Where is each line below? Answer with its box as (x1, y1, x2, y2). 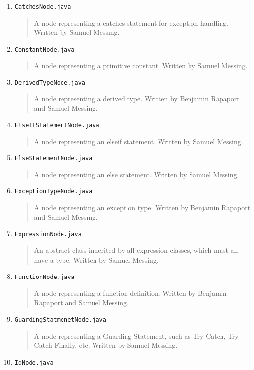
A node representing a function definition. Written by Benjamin (34, 287, 227, 298)
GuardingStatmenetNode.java (14, 316, 106, 323)
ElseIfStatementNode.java (14, 122, 99, 129)
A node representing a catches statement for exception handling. (34, 17, 228, 28)
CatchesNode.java (14, 3, 71, 10)
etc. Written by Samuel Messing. (79, 340, 178, 350)
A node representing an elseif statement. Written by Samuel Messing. (34, 136, 243, 146)
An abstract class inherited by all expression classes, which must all (34, 245, 238, 255)
